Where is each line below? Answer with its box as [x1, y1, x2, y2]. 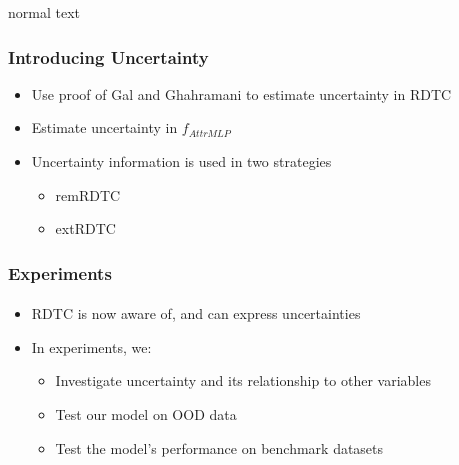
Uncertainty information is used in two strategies [31, 151, 332, 171]
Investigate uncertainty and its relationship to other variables [55, 370, 431, 391]
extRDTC [55, 218, 116, 239]
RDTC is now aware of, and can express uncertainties [31, 303, 361, 324]
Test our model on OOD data [55, 404, 237, 424]
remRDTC [55, 184, 121, 205]
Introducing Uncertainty [8, 44, 209, 69]
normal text [8, 2, 80, 22]
